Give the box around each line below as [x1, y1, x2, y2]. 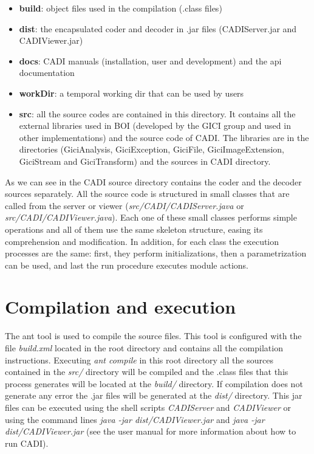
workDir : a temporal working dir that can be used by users [19, 86, 244, 99]
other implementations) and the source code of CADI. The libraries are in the [19, 131, 309, 143]
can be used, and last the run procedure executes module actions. [5, 258, 248, 271]
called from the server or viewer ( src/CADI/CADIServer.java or [5, 199, 244, 212]
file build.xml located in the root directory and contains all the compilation [5, 342, 283, 354]
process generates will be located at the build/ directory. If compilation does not [5, 377, 303, 390]
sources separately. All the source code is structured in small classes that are [5, 187, 290, 200]
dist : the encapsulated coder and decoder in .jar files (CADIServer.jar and [19, 22, 297, 35]
